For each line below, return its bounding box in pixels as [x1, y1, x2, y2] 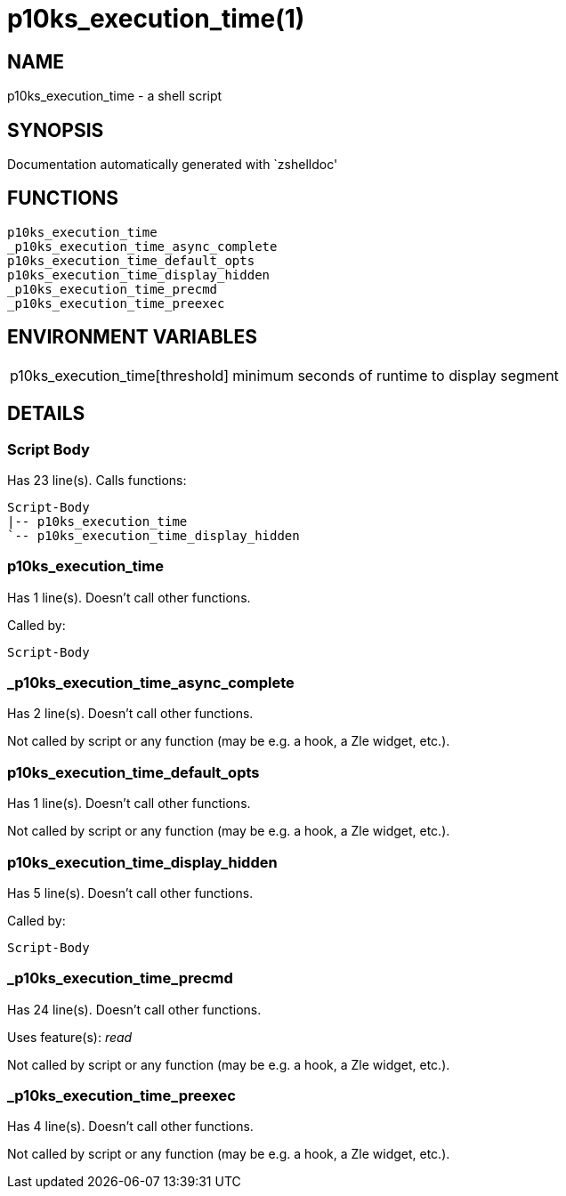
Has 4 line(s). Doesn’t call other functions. [7, 1119, 254, 1135]
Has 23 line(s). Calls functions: [7, 472, 187, 488]
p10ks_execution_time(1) [7, 4, 305, 34]
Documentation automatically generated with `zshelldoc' [7, 157, 338, 173]
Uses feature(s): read [7, 1029, 133, 1045]
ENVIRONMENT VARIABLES [7, 326, 257, 349]
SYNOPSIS [7, 118, 104, 141]
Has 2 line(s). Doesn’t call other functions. [7, 706, 254, 722]
